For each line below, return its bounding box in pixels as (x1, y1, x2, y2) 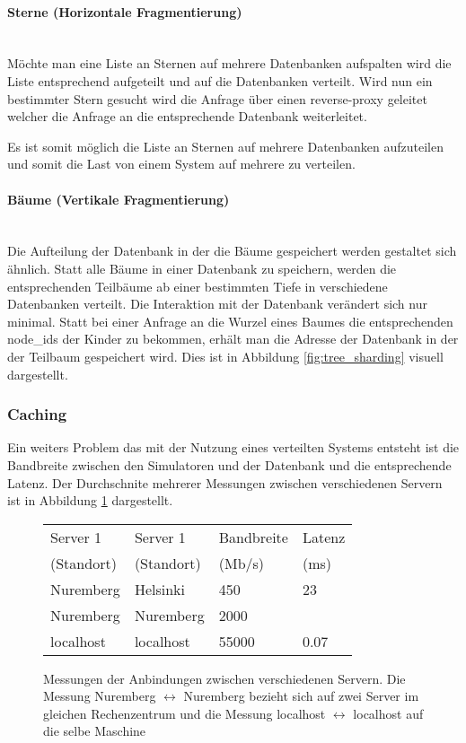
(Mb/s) (218, 552, 265, 573)
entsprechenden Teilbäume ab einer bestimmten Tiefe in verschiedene (7, 276, 388, 295)
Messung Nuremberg (43, 686, 156, 705)
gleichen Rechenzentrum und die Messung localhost (43, 704, 326, 722)
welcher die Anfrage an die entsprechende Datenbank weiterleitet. (7, 107, 367, 126)
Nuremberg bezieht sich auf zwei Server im (183, 686, 419, 705)
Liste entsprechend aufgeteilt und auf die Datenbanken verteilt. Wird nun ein (7, 71, 433, 90)
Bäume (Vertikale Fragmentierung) (7, 189, 230, 208)
